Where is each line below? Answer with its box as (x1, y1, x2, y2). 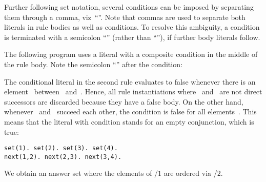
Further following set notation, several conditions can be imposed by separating (4, 2, 254, 12)
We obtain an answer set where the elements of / (4, 168, 158, 178)
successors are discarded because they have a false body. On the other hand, (4, 96, 243, 107)
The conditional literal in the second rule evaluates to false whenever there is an (4, 76, 256, 87)
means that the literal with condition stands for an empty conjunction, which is (4, 116, 254, 127)
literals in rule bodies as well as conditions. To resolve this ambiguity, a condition (4, 22, 260, 32)
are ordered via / (163, 168, 217, 178)
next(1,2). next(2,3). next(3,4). (4, 153, 122, 160)
